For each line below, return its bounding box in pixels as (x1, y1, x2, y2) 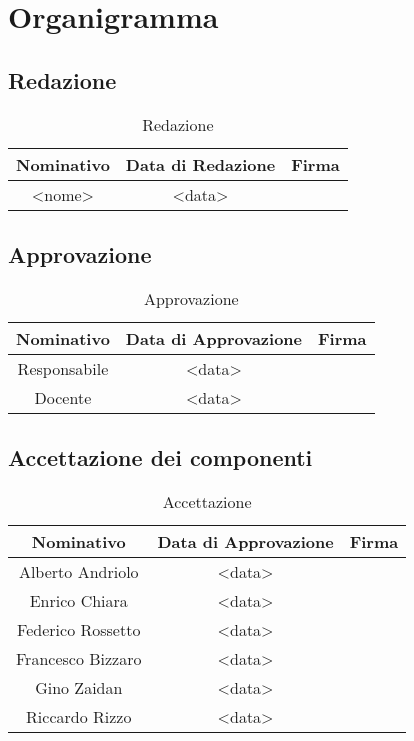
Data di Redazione (125, 152, 276, 176)
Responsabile (17, 356, 109, 380)
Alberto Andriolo (18, 559, 139, 583)
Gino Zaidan (35, 675, 123, 699)
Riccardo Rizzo (26, 704, 132, 728)
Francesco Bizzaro (16, 646, 142, 670)
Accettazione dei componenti (8, 442, 313, 473)
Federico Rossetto (17, 617, 141, 641)
